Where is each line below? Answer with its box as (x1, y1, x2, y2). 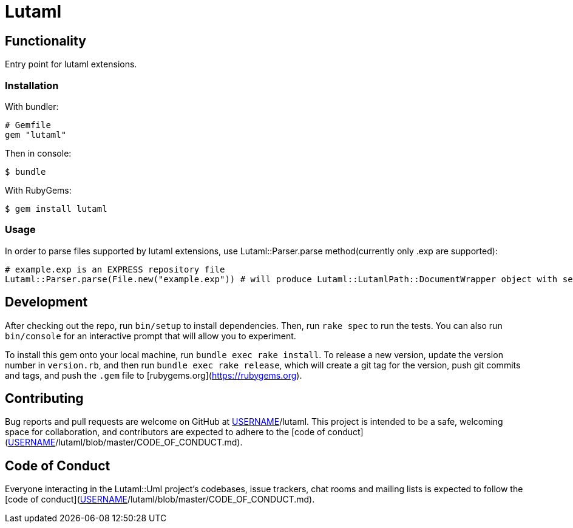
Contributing (5, 390, 84, 406)
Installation (5, 79, 59, 92)
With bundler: (5, 101, 59, 112)
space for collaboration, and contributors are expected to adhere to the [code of (5, 427, 325, 438)
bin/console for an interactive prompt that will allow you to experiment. (5, 330, 296, 341)
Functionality (5, 33, 86, 49)
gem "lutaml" (5, 129, 67, 140)
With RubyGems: (5, 184, 72, 195)
